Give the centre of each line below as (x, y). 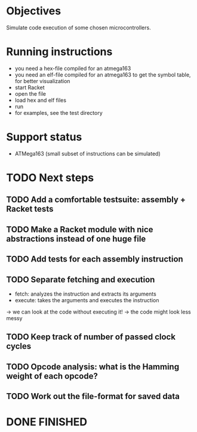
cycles (19, 346)
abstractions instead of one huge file (76, 238)
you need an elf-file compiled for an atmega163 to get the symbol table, (103, 74)
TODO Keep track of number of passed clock (91, 337)
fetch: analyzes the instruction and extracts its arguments (85, 294)
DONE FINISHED (47, 422)
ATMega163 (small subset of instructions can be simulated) (88, 153)
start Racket (30, 87)
